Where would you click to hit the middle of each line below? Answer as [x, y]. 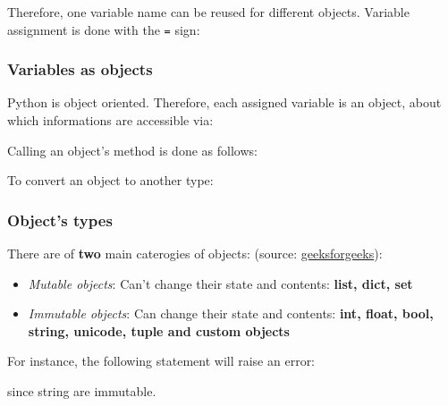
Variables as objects [80, 69]
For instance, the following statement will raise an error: [161, 361]
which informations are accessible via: [110, 120]
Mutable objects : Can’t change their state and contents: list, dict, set [220, 283]
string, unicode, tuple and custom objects [159, 330]
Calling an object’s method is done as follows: [132, 150]
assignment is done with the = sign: [104, 29]
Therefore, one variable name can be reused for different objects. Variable [208, 12]
